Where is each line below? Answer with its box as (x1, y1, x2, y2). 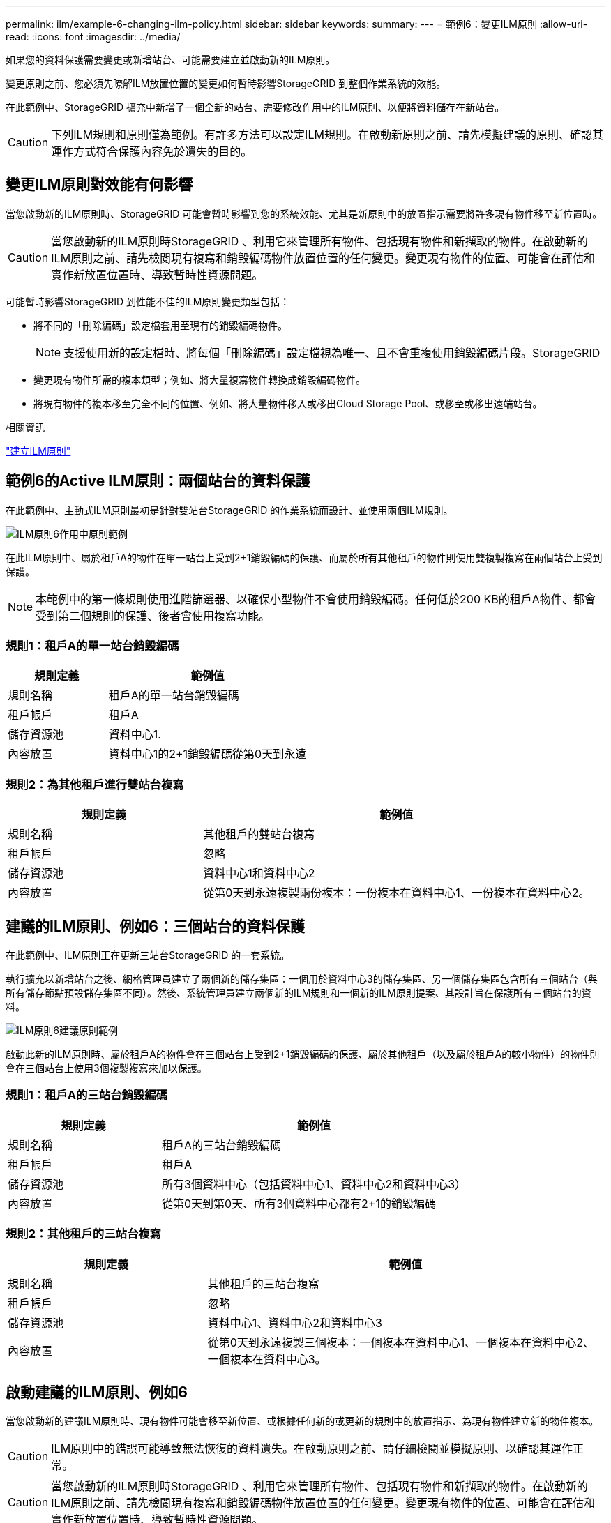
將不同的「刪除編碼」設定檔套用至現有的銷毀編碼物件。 (33, 319, 287, 331)
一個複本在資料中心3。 (207, 1351, 326, 1366)
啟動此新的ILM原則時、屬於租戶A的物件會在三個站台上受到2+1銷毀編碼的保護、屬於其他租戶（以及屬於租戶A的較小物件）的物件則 (6, 1048, 600, 1061)
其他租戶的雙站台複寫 (203, 827, 315, 842)
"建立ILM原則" (6, 444, 71, 457)
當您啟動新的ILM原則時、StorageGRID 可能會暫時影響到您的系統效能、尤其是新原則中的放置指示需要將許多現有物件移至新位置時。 (6, 207, 603, 220)
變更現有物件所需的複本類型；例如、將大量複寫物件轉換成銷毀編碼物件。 (33, 373, 365, 386)
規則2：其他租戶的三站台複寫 (6, 1227, 161, 1241)
